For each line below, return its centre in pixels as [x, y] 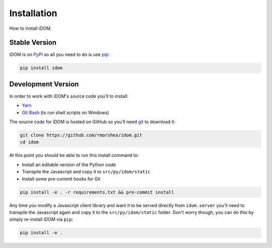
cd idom [29, 142]
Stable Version [33, 43]
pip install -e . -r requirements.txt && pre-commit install [97, 192]
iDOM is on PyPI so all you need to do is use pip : [60, 55]
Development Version [44, 84]
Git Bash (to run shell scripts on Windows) [65, 112]
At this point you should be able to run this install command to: [74, 155]
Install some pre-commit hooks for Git [61, 179]
